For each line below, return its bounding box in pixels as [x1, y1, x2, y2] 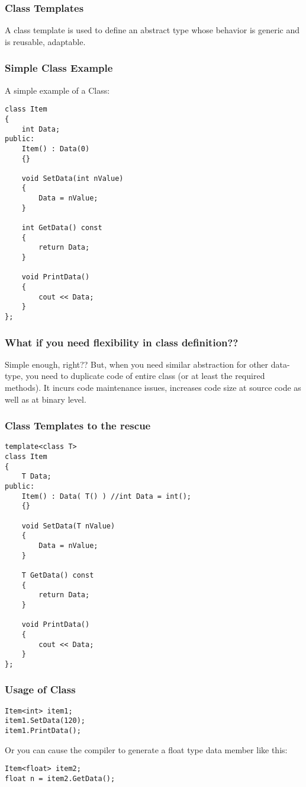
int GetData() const [21, 224, 102, 232]
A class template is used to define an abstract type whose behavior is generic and [5, 24, 299, 36]
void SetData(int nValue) [21, 174, 124, 183]
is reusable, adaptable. [5, 35, 86, 47]
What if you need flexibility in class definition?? [5, 334, 239, 349]
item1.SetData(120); [5, 716, 86, 725]
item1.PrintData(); [5, 727, 81, 735]
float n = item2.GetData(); [5, 775, 115, 783]
